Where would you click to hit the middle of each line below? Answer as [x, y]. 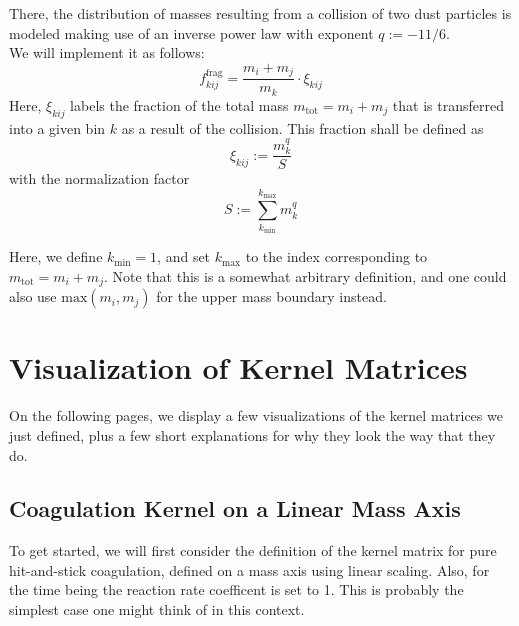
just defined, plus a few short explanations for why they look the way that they [252, 434]
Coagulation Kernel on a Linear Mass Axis [235, 508]
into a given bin [57, 127]
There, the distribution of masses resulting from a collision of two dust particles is [260, 13]
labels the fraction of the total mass [179, 104]
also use [33, 296]
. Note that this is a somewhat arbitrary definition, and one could [305, 275]
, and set [184, 256]
